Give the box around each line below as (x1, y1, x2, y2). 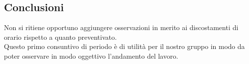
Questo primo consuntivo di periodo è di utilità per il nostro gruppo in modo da (4, 41, 245, 51)
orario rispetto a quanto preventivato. (4, 32, 117, 42)
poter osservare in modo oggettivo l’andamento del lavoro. (4, 50, 178, 61)
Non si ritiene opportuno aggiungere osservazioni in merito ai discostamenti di (4, 22, 239, 32)
